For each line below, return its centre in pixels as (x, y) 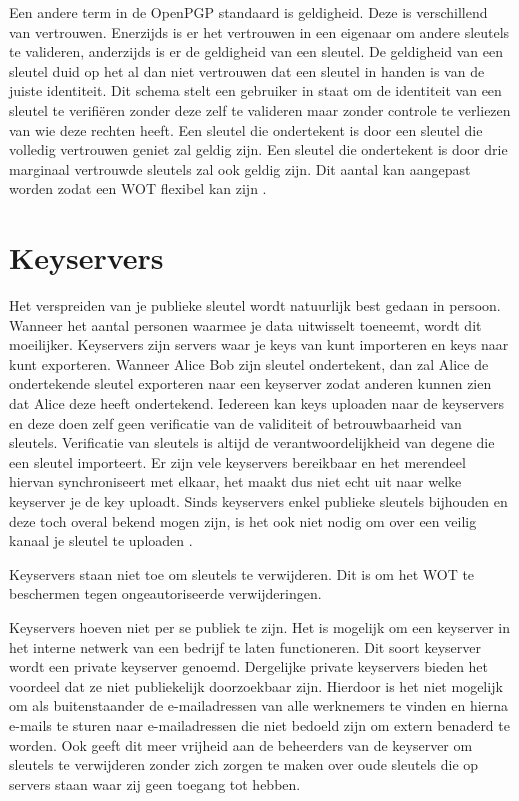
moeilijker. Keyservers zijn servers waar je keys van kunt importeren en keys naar (259, 344)
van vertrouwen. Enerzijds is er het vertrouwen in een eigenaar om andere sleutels (259, 31)
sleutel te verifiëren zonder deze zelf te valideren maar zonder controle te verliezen (260, 109)
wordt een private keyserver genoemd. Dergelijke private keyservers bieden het (249, 666)
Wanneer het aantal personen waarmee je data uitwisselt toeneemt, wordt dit (245, 324)
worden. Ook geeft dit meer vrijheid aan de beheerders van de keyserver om (241, 744)
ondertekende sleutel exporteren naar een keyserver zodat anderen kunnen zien (250, 383)
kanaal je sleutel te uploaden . (101, 540)
